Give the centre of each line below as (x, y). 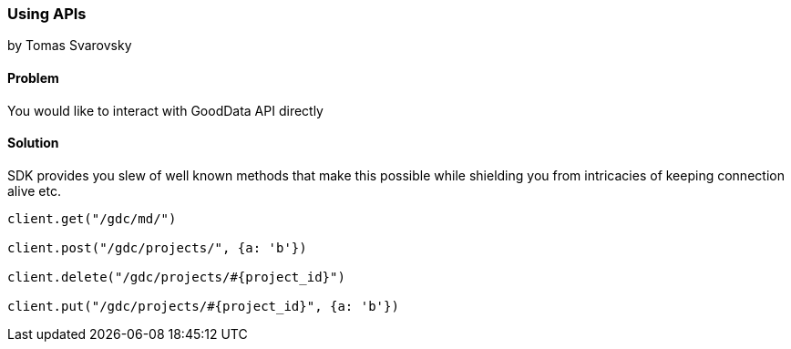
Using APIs (47, 14)
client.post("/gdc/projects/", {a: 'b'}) (157, 247)
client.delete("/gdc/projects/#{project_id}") (176, 277)
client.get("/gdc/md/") (92, 218)
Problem (33, 77)
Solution (33, 143)
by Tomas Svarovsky (70, 46)
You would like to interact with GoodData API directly (165, 110)
